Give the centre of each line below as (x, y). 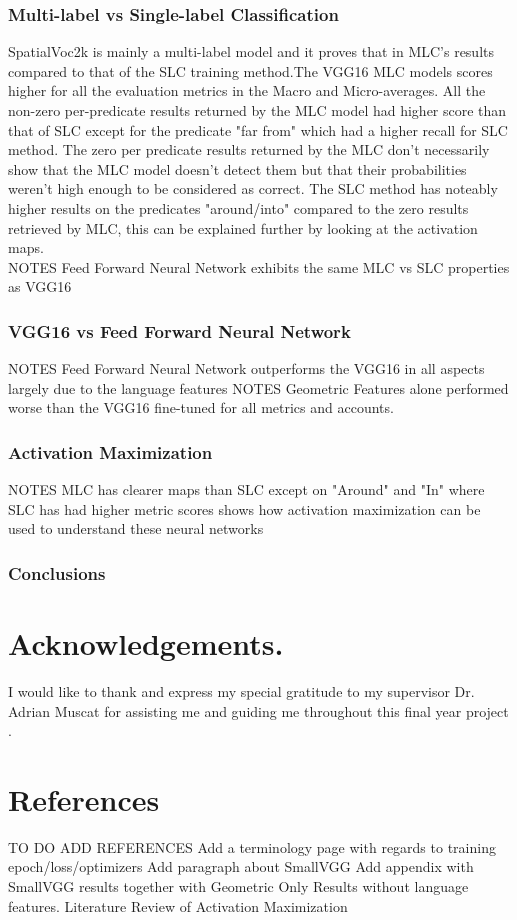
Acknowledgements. (146, 642)
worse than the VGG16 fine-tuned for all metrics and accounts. (201, 407)
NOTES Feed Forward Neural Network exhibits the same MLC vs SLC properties (259, 266)
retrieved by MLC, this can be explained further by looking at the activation (243, 227)
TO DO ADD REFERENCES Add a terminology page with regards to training (252, 846)
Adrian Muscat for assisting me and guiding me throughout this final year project (258, 710)
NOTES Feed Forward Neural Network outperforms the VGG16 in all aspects (246, 368)
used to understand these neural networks (136, 528)
